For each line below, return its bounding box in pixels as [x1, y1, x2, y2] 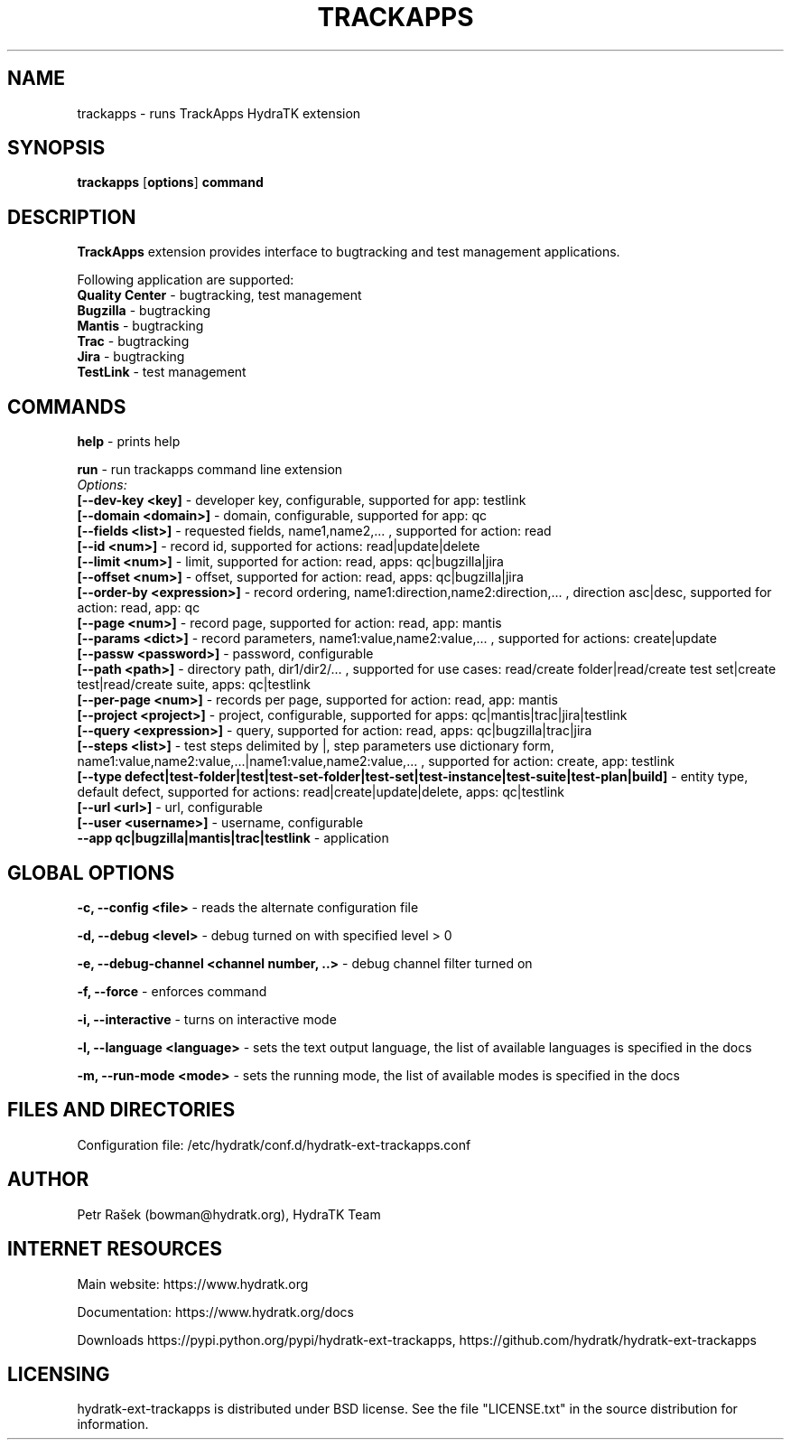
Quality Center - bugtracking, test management [77, 287, 362, 303]
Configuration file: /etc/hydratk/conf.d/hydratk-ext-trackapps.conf [77, 1136, 471, 1153]
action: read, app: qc [77, 600, 200, 616]
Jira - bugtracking [77, 349, 185, 365]
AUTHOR [7, 1168, 89, 1191]
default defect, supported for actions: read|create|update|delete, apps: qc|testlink [77, 784, 564, 800]
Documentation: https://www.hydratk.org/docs [77, 1303, 354, 1320]
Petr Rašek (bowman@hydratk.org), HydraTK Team [77, 1206, 381, 1222]
